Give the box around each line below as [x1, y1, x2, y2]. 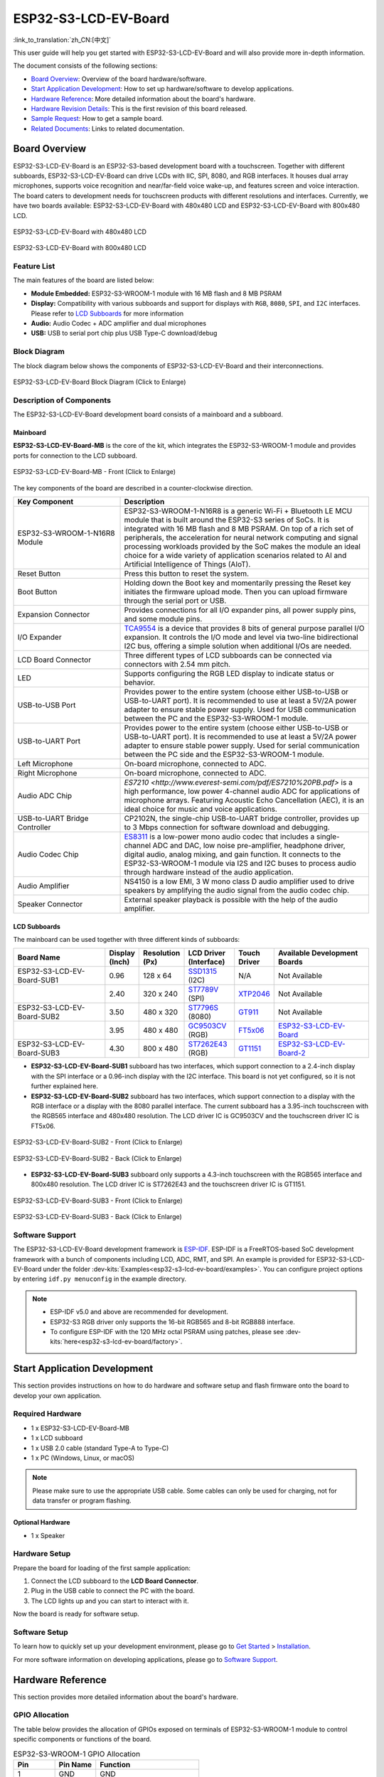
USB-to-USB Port [17, 700, 76, 710]
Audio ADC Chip [17, 791, 73, 801]
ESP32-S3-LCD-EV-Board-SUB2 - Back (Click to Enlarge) [13, 1154, 182, 1162]
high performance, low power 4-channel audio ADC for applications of [124, 786, 361, 796]
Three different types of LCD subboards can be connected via [124, 650, 332, 660]
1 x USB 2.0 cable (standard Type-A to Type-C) [31, 1444, 169, 1452]
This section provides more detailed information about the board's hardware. [13, 1692, 238, 1701]
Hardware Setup [13, 1549, 71, 1559]
